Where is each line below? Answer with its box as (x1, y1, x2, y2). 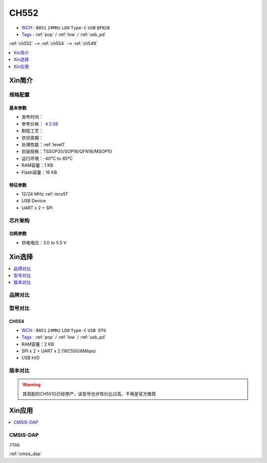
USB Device (21, 198, 46, 204)
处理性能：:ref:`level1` (21, 142, 66, 148)
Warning (22, 382, 41, 387)
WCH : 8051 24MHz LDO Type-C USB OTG (21, 327, 106, 333)
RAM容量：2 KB (21, 341, 54, 347)
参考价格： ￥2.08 (21, 121, 58, 127)
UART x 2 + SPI (21, 205, 53, 211)
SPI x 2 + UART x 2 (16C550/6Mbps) (21, 348, 96, 354)
